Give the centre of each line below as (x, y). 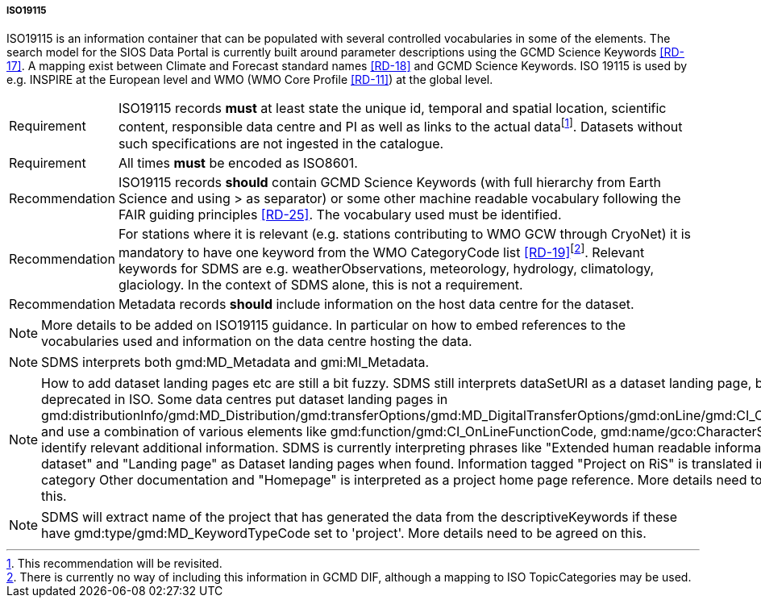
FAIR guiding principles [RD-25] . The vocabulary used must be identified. (340, 214)
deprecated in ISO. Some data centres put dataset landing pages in (245, 400)
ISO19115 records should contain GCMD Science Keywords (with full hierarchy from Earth (389, 182)
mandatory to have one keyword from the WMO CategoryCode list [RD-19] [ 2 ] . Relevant (381, 251)
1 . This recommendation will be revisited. (114, 564)
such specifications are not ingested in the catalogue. (281, 143)
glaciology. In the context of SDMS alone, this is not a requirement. (320, 285)
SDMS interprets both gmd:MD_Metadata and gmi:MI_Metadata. (235, 362)
